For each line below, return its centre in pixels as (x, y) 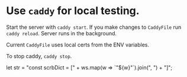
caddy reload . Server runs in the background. (62, 33)
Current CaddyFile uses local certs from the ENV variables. (78, 45)
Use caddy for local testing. (73, 11)
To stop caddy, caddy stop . (39, 56)
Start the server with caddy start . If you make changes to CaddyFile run (94, 27)
